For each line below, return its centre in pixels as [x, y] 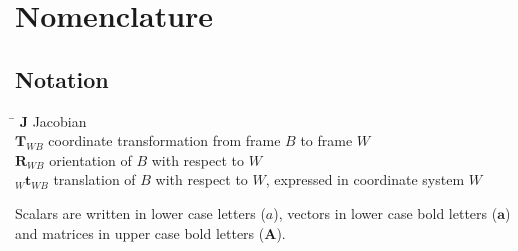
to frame [326, 140]
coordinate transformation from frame [164, 140]
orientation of [90, 159]
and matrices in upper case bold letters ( [140, 232]
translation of [94, 179]
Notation [62, 78]
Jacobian [59, 120]
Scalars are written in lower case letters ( [140, 212]
